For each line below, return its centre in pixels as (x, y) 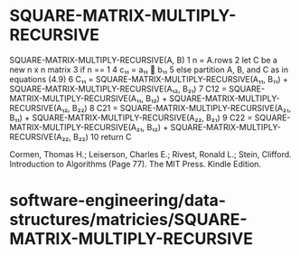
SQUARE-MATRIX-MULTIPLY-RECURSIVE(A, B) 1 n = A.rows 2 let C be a (144, 60)
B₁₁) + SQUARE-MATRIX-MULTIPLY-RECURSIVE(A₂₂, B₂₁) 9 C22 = (131, 118)
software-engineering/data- (118, 201)
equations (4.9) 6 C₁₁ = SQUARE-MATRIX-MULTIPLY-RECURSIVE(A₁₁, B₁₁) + (149, 79)
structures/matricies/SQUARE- (128, 220)
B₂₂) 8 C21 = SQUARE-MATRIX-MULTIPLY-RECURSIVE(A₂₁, (182, 108)
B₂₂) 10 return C (103, 136)
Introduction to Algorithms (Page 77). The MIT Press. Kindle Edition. (136, 164)
